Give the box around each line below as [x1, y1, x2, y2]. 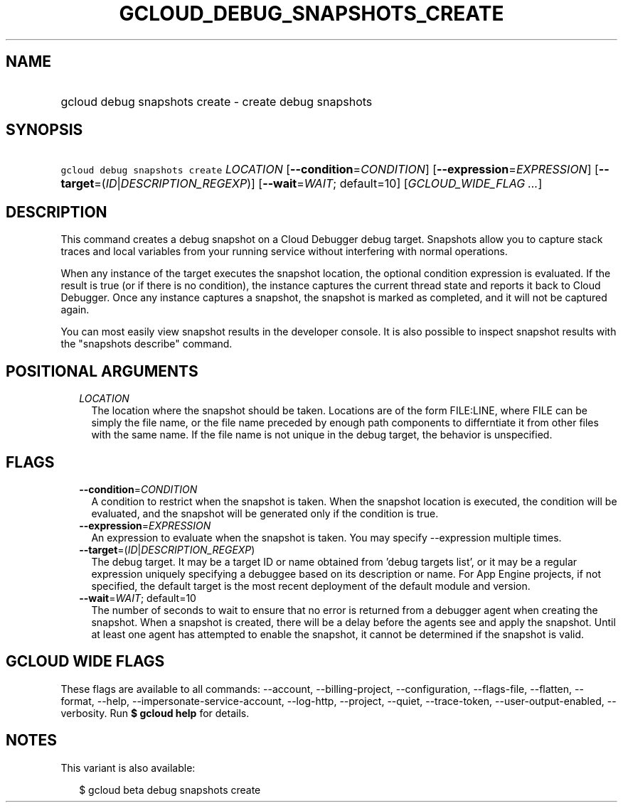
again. [60, 303, 90, 316]
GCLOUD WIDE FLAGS [6, 652, 165, 671]
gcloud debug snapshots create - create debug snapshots [60, 94, 373, 109]
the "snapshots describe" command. [60, 338, 233, 350]
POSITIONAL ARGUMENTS [6, 362, 198, 380]
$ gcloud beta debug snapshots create [79, 783, 261, 796]
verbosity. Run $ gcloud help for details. [60, 706, 250, 719]
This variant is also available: [60, 761, 196, 774]
